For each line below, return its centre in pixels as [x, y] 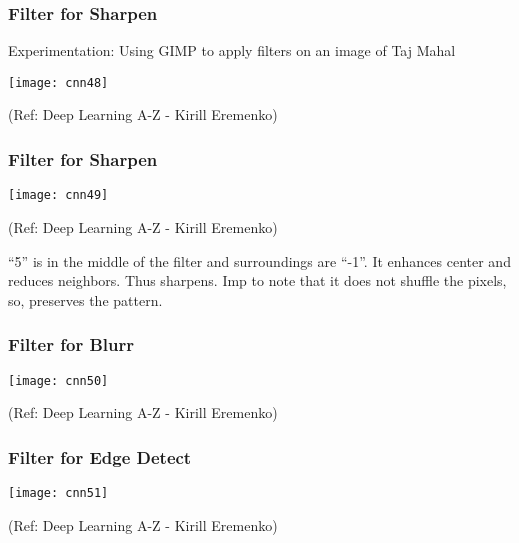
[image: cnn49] [58, 195]
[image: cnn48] [58, 82]
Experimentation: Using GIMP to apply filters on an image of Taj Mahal [232, 50]
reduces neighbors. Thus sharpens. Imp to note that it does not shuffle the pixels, [257, 280]
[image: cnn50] [58, 380]
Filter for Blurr [71, 344]
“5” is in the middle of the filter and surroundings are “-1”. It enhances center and [259, 260]
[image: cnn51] [58, 493]
